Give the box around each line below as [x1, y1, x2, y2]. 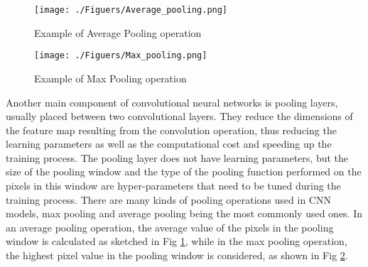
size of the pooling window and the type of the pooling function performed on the [6, 164, 362, 179]
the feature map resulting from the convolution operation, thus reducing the [6, 122, 337, 137]
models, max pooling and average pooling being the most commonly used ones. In [6, 206, 363, 221]
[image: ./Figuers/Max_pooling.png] [34, 50, 207, 61]
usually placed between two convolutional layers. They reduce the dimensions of [6, 109, 353, 124]
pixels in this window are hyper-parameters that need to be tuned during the [6, 178, 341, 193]
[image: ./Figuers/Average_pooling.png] [34, 5, 228, 15]
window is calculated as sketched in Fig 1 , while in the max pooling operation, [6, 234, 347, 249]
